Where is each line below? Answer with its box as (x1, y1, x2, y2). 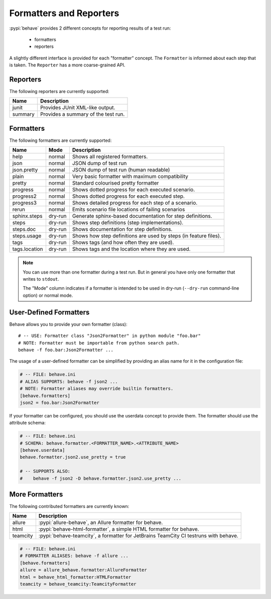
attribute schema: (9, 420, 46, 426)
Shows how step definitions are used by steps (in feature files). (72, 232, 221, 239)
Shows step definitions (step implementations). (72, 219, 184, 226)
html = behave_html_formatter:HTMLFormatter (20, 574, 131, 580)
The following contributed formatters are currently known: (9, 503, 129, 509)
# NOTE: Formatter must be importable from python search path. (18, 340, 180, 346)
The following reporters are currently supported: (9, 89, 109, 95)
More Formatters (9, 490, 63, 498)
